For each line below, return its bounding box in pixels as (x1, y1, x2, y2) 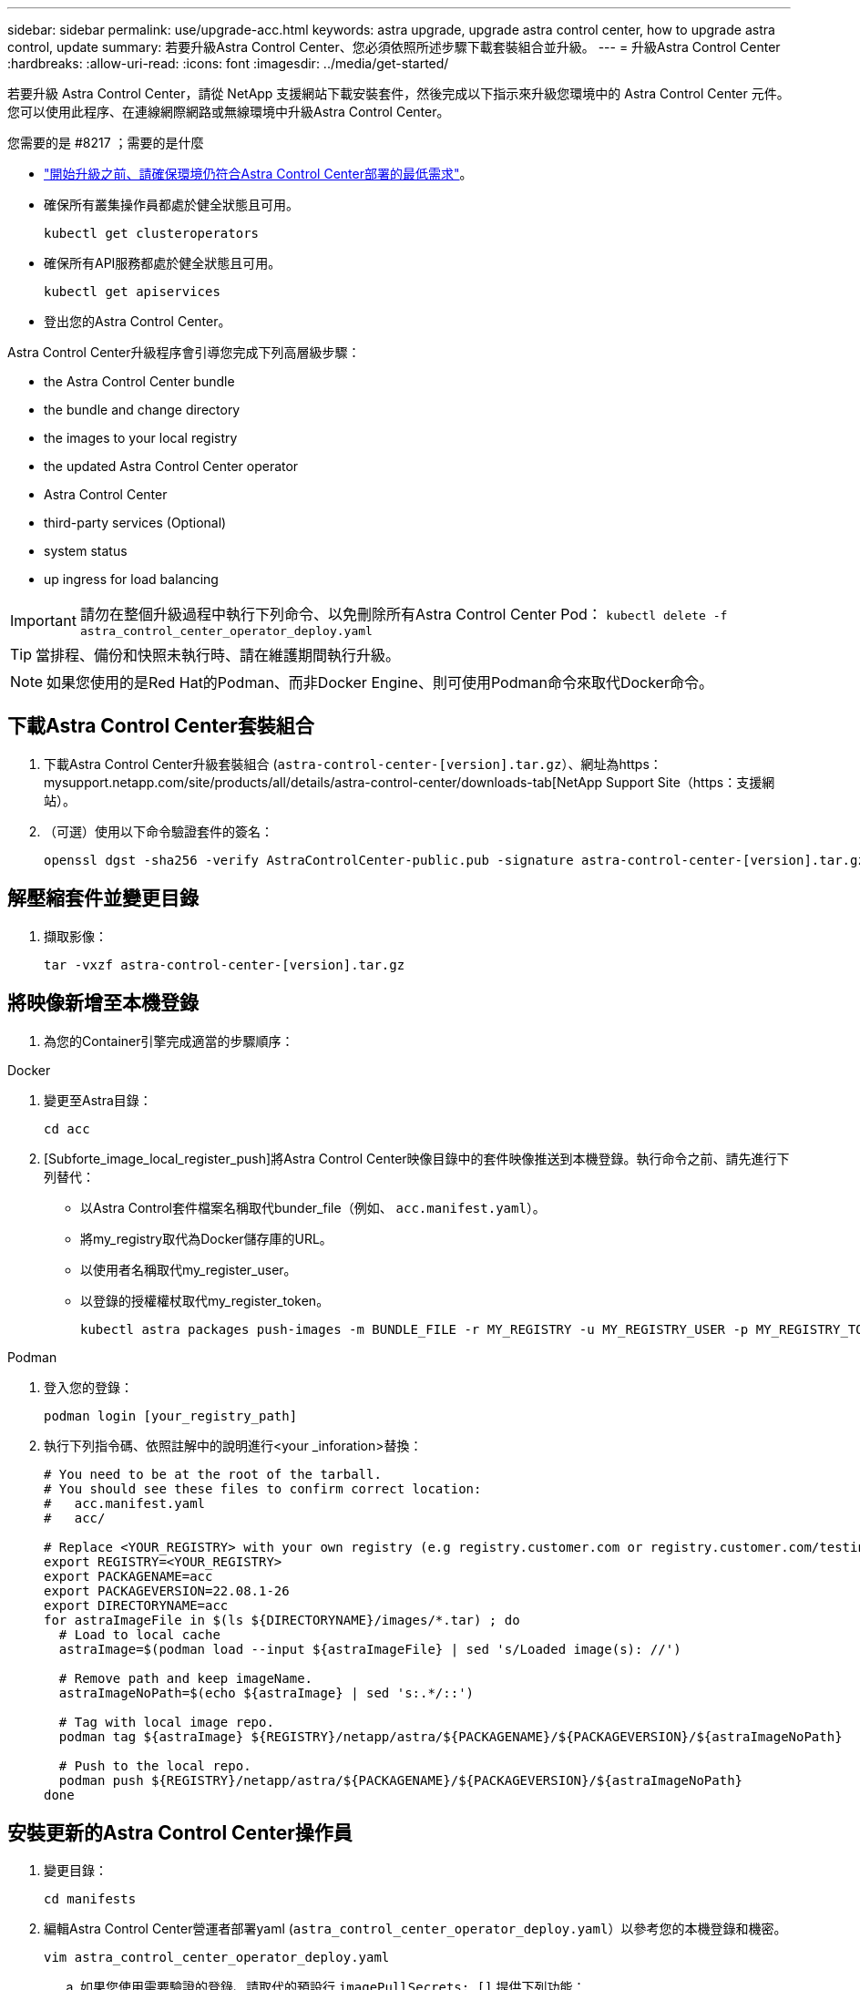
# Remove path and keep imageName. (58, 1670, 313, 1686)
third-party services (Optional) (44, 515, 227, 530)
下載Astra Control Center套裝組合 (7, 714, 314, 738)
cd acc (44, 1121, 90, 1136)
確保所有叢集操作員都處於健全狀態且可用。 (44, 197, 299, 212)
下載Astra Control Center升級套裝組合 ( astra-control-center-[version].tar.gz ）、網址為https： (44, 755, 662, 772)
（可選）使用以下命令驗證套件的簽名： (44, 823, 273, 839)
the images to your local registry (44, 430, 238, 446)
